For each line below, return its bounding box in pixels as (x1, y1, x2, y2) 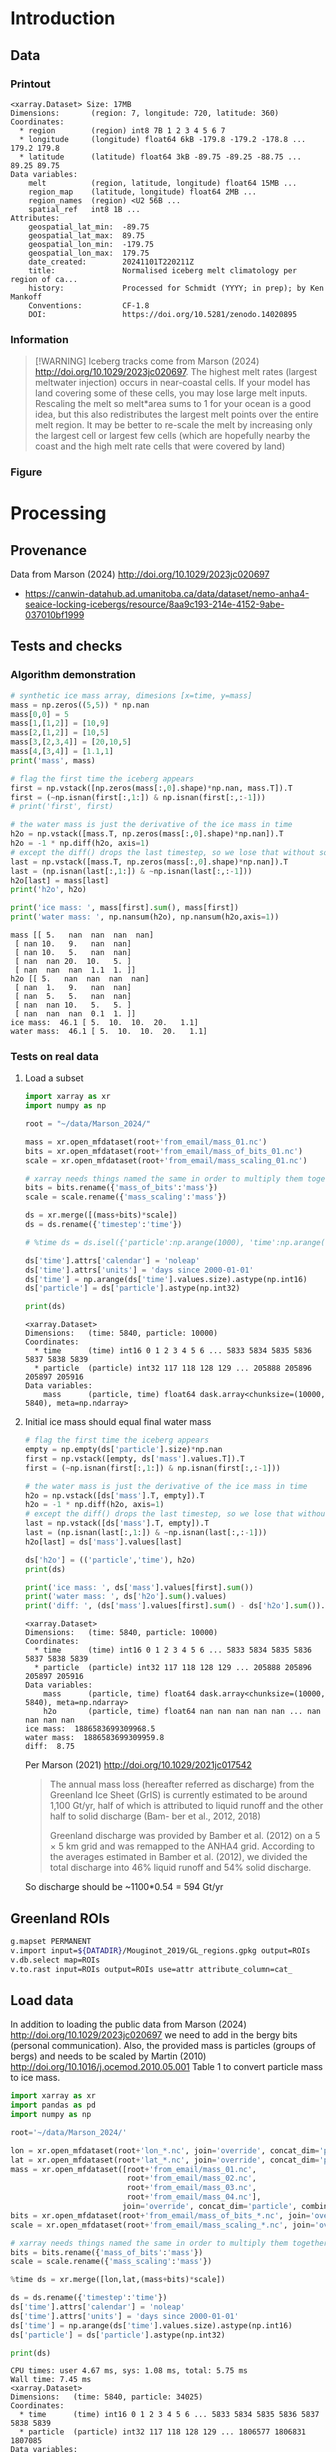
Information (10, 332, 69, 346)
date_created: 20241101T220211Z (28, 257, 195, 267)
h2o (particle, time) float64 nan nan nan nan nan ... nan (43, 1707, 322, 1717)
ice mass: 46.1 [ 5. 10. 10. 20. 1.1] (10, 1018, 199, 1028)
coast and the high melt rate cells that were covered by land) (34, 440, 286, 452)
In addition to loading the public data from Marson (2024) (10, 2018, 247, 2031)
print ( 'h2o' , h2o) (10, 885, 87, 895)
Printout (10, 77, 51, 91)
